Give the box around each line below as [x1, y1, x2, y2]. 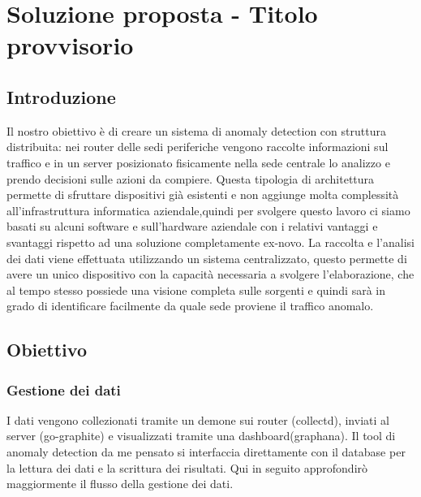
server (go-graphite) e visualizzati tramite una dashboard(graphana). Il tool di [6, 427, 396, 444]
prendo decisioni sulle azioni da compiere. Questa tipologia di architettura [6, 170, 375, 187]
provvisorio [6, 28, 134, 62]
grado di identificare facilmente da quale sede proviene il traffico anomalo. [6, 297, 374, 314]
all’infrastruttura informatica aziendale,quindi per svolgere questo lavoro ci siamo [6, 201, 410, 218]
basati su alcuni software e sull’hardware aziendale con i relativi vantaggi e [6, 218, 378, 235]
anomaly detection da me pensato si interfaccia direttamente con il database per [6, 443, 406, 460]
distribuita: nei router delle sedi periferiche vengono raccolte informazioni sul [6, 138, 389, 155]
